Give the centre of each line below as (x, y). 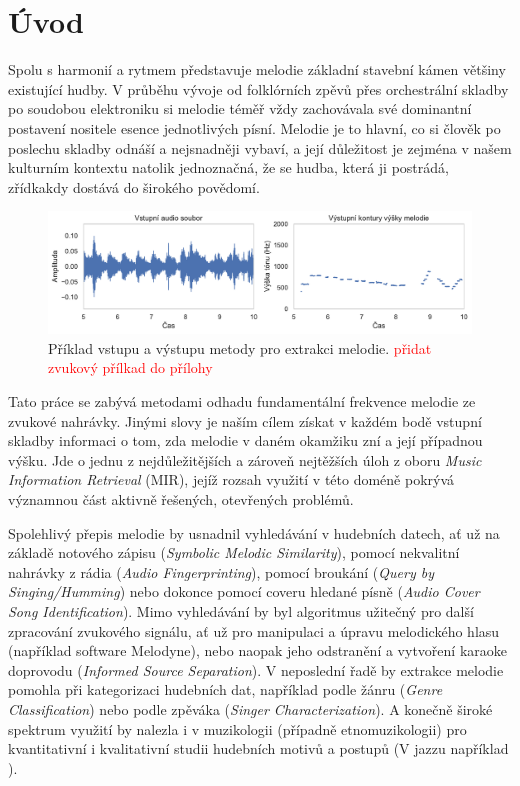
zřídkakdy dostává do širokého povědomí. (134, 186)
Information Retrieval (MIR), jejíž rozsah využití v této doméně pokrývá (231, 479)
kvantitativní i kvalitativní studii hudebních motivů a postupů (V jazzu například (258, 748)
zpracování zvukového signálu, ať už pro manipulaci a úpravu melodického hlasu (254, 630)
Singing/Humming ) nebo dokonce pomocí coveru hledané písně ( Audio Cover (244, 591)
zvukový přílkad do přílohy (130, 367)
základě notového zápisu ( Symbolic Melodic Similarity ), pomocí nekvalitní (234, 552)
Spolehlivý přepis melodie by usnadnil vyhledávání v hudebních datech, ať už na (254, 532)
